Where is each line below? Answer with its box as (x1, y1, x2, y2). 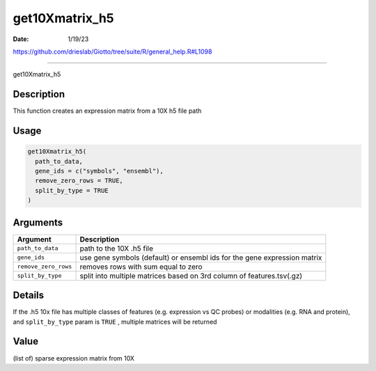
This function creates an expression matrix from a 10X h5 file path (13, 106, 202, 115)
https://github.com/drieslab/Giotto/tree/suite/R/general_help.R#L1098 (13, 47, 212, 56)
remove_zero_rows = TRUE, (35, 177, 123, 184)
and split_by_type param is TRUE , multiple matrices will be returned (13, 317, 217, 326)
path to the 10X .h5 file (79, 244, 153, 253)
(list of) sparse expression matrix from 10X (13, 354, 135, 362)
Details (13, 290, 45, 301)
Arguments (13, 216, 63, 228)
